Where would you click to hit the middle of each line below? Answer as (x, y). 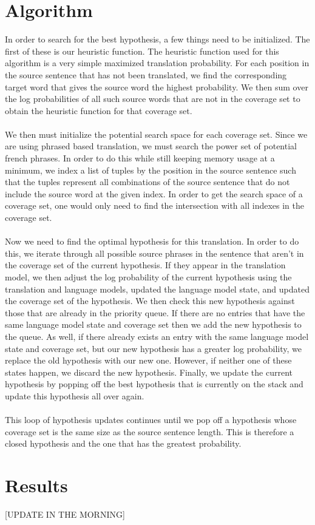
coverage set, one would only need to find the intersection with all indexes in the (155, 205)
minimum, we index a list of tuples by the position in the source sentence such (151, 170)
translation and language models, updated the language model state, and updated (157, 289)
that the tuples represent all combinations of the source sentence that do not (147, 182)
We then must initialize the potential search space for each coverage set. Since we (156, 134)
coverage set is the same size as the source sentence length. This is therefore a (150, 431)
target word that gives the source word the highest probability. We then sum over (157, 86)
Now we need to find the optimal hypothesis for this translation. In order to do (152, 241)
